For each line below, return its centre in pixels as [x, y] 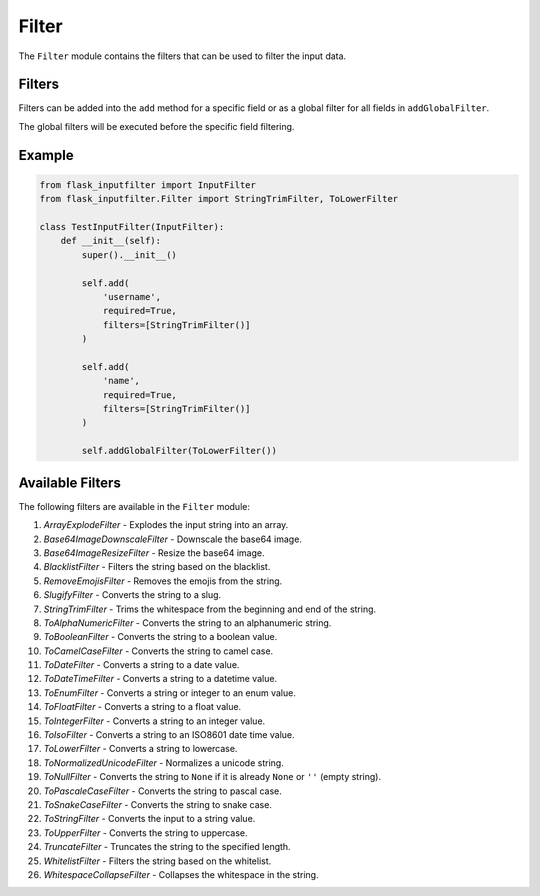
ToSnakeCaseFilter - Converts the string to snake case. [157, 804]
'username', [132, 296]
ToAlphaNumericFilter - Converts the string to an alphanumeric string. [187, 622]
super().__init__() [129, 254]
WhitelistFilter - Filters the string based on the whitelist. [157, 861]
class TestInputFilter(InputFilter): [132, 227]
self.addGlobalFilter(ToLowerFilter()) [179, 451]
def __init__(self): [111, 241]
